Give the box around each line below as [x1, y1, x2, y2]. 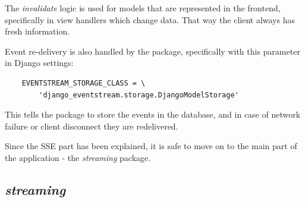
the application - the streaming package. [5, 151, 151, 163]
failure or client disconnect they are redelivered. [5, 119, 178, 132]
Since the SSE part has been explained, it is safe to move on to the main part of [5, 140, 297, 152]
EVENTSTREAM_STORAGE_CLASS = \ [21, 78, 146, 87]
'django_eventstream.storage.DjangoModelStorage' [39, 90, 239, 99]
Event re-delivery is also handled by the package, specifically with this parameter [5, 45, 300, 57]
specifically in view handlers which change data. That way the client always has [5, 13, 295, 26]
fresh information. [5, 25, 70, 37]
